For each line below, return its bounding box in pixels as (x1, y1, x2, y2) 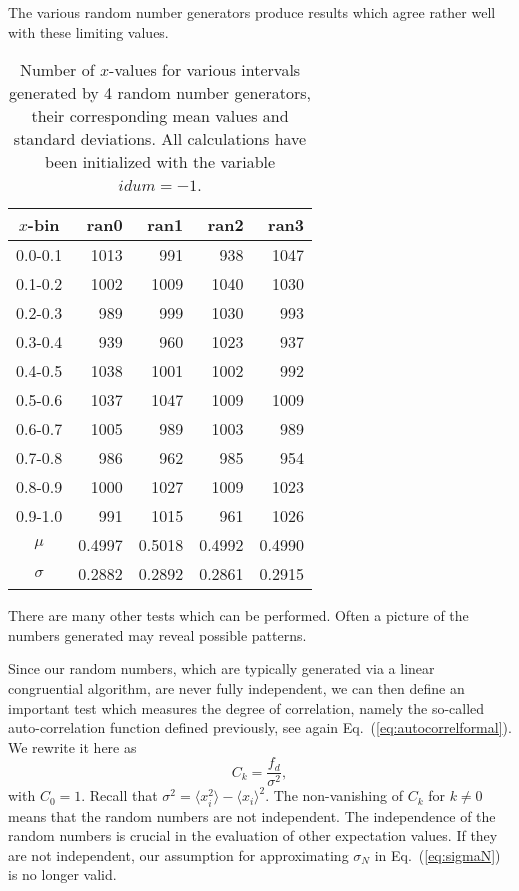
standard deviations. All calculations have (13, 127, 307, 151)
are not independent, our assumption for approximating (8, 844, 349, 865)
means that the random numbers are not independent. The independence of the (8, 805, 496, 826)
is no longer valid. (8, 864, 117, 885)
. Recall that (81, 785, 158, 806)
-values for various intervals (109, 58, 301, 82)
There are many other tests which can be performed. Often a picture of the (8, 605, 469, 626)
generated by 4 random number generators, (8, 81, 312, 105)
